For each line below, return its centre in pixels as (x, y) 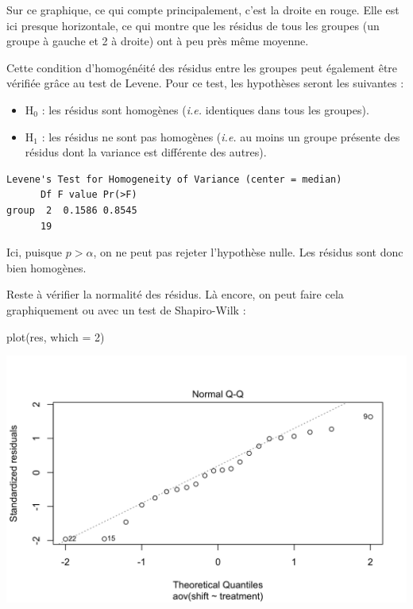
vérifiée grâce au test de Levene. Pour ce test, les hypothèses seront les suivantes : (205, 83)
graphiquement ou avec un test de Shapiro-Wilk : (126, 309)
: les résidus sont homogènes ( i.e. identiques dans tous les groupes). (205, 109)
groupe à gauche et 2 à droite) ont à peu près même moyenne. (158, 41)
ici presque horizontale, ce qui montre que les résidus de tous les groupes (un (193, 25)
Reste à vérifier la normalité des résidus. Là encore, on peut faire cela (175, 294)
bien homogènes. (46, 267)
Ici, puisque (35, 252)
